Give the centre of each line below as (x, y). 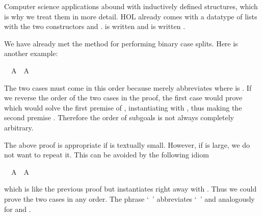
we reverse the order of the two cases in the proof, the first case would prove (123, 98)
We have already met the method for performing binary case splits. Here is (121, 43)
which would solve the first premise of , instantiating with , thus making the (123, 107)
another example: (31, 53)
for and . (18, 209)
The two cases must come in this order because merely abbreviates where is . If (128, 87)
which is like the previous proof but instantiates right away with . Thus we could (130, 189)
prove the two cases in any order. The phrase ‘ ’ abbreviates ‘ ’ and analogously (129, 198)
